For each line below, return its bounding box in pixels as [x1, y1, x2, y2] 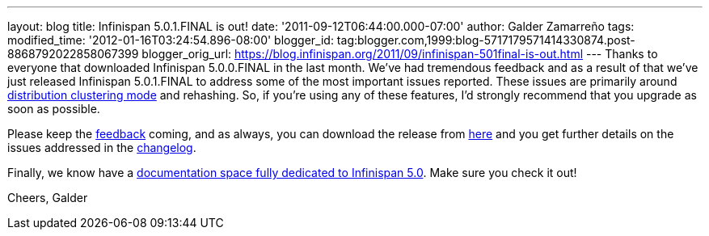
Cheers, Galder [7, 191, 88, 204]
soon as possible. [7, 102, 100, 116]
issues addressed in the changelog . [7, 141, 196, 154]
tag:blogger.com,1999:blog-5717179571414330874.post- [336, 33, 635, 47]
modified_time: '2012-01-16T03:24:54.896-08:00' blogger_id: [7, 33, 334, 47]
